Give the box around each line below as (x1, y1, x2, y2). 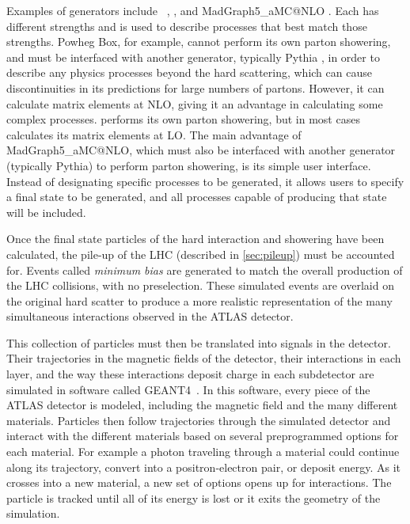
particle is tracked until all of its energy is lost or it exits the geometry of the (6, 489, 381, 506)
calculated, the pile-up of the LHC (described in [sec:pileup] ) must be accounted (6, 245, 395, 262)
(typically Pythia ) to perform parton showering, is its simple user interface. (6, 157, 371, 173)
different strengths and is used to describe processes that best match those (6, 17, 367, 34)
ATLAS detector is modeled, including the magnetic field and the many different (6, 397, 398, 413)
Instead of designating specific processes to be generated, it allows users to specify (6, 173, 404, 189)
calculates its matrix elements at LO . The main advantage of (6, 126, 302, 142)
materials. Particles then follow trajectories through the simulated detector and (6, 412, 391, 428)
